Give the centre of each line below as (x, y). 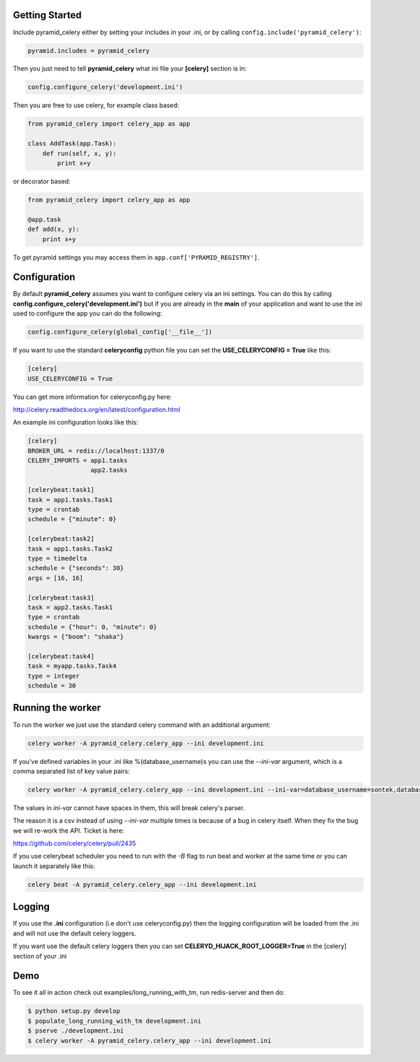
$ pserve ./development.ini (76, 1031)
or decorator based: (42, 181)
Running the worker (57, 708)
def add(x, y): (54, 229)
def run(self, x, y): (79, 153)
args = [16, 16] (56, 578)
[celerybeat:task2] (61, 539)
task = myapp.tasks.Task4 (72, 666)
